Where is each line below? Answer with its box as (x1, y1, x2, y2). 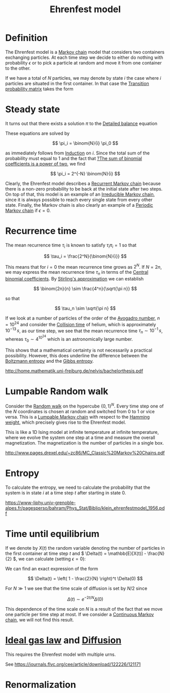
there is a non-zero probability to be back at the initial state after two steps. (5, 185, 163, 192)
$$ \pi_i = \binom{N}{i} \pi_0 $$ (52, 140, 118, 146)
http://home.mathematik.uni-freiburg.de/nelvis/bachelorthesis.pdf (5, 367, 144, 374)
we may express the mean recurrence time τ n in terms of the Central (5, 269, 149, 276)
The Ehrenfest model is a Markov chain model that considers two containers (5, 49, 165, 55)
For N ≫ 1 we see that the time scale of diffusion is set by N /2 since (5, 585, 148, 591)
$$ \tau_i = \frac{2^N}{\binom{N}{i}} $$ (44, 253, 127, 259)
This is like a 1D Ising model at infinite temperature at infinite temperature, (5, 429, 159, 435)
